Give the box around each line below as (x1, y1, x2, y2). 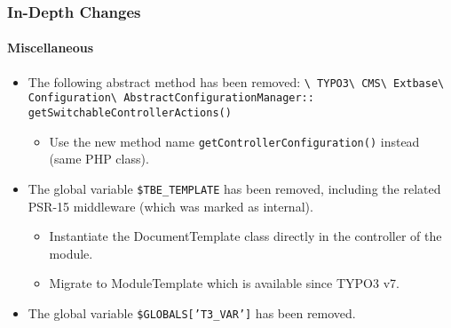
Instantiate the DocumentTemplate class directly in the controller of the (49, 227, 442, 245)
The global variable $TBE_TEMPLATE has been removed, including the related (28, 179, 441, 197)
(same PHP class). (49, 149, 149, 168)
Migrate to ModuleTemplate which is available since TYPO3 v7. (49, 274, 400, 292)
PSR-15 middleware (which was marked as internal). (28, 196, 313, 215)
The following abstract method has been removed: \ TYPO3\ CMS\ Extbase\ (28, 72, 445, 91)
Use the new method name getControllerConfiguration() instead (49, 132, 420, 150)
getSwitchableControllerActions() (28, 106, 232, 119)
